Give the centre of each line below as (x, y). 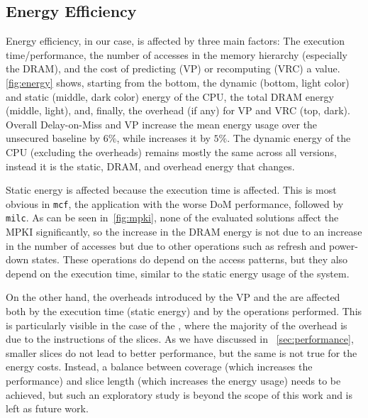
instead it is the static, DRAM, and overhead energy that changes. (150, 166)
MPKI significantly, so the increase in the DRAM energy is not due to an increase (184, 232)
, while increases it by (163, 138)
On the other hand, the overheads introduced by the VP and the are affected (173, 297)
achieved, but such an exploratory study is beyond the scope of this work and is (179, 394)
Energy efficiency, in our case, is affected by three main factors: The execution (175, 41)
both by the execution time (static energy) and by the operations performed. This (184, 311)
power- (344, 245)
